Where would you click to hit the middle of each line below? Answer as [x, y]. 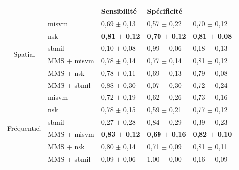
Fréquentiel [24, 128]
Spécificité [165, 11]
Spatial [24, 54]
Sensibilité [119, 11]
